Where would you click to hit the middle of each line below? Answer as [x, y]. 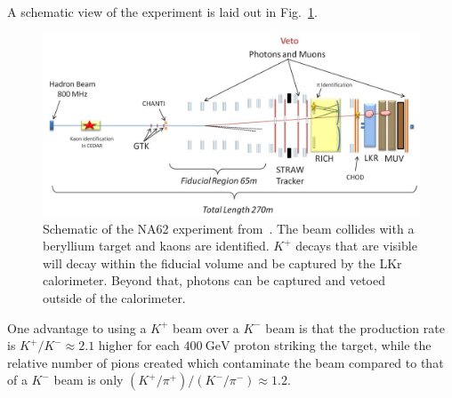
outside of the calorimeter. [114, 297]
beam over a [206, 327]
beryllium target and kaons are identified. [156, 246]
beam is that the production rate [355, 327]
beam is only [89, 380]
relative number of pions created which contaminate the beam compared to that [226, 362]
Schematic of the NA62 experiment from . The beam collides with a [229, 228]
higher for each [139, 345]
